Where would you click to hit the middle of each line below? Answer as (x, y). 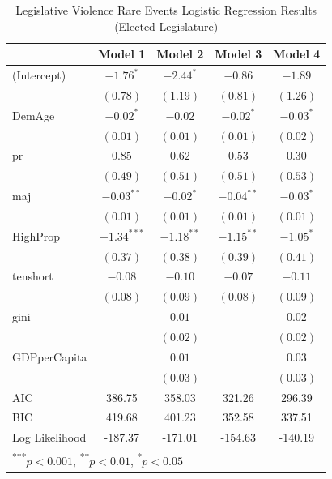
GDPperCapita (50, 356)
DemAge (34, 115)
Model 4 (297, 54)
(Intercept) (39, 75)
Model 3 (238, 54)
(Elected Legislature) (166, 26)
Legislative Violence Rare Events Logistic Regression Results (166, 10)
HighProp (36, 235)
